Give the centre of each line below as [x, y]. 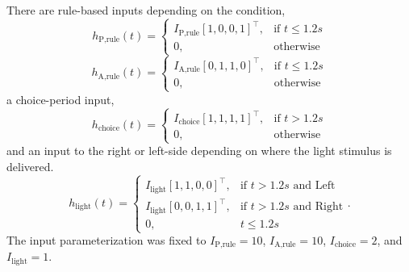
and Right [318, 207]
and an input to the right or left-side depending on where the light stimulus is [199, 151]
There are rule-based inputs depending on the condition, [146, 10]
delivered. [30, 166]
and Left [314, 186]
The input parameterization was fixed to [106, 240]
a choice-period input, [61, 99]
